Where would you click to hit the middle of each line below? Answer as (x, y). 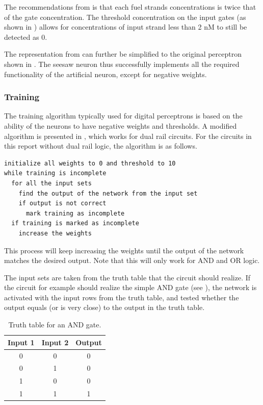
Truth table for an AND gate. (55, 325)
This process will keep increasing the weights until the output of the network (124, 250)
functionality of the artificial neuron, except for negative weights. (106, 74)
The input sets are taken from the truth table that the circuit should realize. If (127, 277)
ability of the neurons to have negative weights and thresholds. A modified (121, 125)
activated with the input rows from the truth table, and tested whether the (122, 297)
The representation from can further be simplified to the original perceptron (123, 54)
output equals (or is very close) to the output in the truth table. (104, 307)
